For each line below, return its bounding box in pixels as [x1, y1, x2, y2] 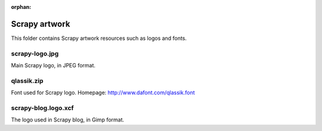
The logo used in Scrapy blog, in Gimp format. [11, 116, 125, 123]
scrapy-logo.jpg [11, 49, 59, 58]
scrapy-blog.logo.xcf [11, 104, 74, 112]
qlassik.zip [11, 76, 44, 85]
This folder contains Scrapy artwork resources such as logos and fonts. [11, 35, 187, 42]
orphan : [11, 4, 32, 10]
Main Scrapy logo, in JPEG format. [11, 62, 95, 69]
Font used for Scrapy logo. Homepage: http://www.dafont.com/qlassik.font [11, 89, 195, 96]
